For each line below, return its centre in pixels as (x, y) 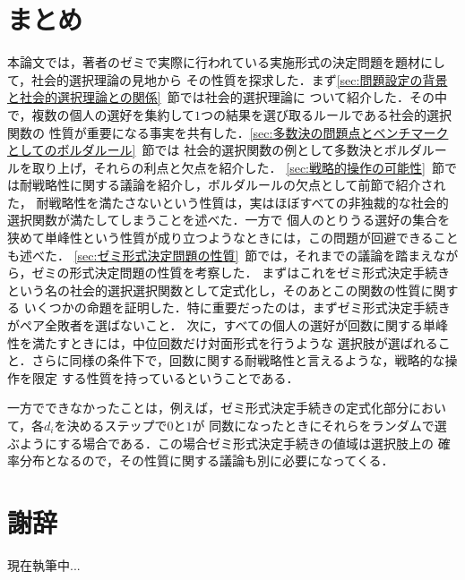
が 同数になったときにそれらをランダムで (313, 425)
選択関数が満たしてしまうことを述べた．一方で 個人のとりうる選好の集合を (229, 220)
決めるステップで (117, 425)
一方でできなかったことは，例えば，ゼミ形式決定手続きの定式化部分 (208, 408)
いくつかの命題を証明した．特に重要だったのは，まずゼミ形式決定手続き (237, 307)
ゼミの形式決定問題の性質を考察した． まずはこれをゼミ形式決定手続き (241, 273)
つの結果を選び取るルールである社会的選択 (326, 114)
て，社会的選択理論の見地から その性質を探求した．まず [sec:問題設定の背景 (228, 79)
